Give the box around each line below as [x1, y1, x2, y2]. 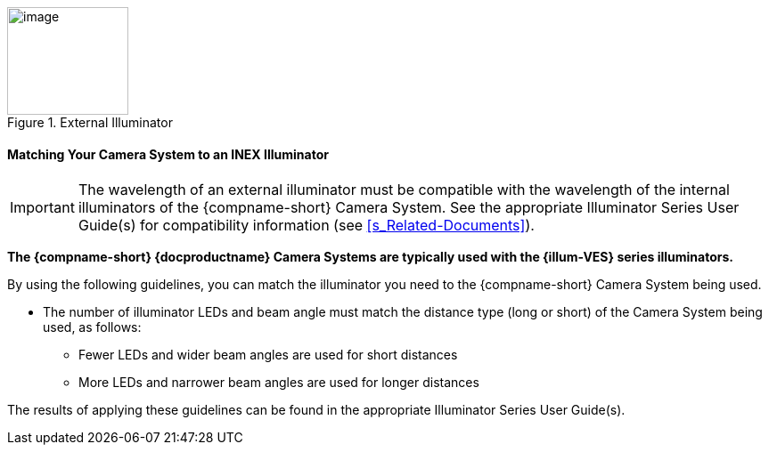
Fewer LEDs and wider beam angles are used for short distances [78, 347, 458, 363]
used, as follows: [43, 319, 142, 335]
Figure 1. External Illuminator [7, 115, 173, 130]
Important [10, 198, 75, 217]
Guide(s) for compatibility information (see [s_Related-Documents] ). [78, 216, 535, 235]
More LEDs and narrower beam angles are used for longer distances [78, 375, 479, 391]
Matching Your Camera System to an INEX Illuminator [7, 146, 329, 162]
